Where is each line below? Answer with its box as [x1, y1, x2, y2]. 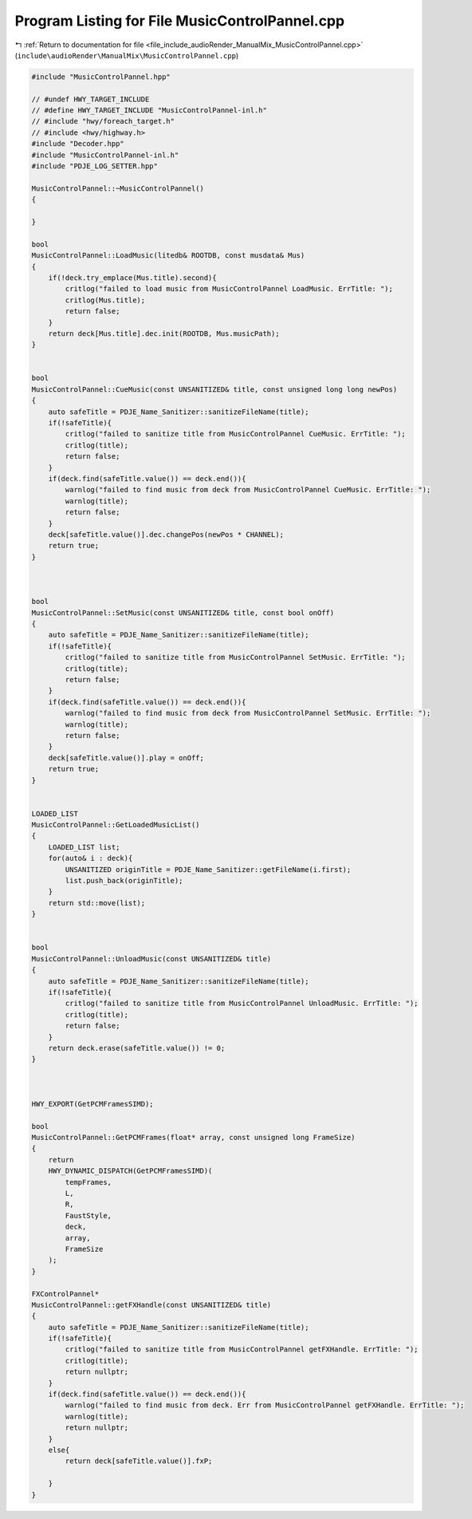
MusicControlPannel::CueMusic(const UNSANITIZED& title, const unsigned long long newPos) [31, 385, 398, 394]
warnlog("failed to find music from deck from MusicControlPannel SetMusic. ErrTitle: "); [65, 708, 431, 718]
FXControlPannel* [31, 1289, 100, 1298]
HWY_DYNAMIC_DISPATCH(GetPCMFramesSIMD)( [48, 1166, 213, 1176]
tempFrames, [65, 1178, 112, 1186]
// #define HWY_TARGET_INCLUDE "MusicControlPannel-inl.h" [31, 106, 267, 115]
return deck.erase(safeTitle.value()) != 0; [48, 1044, 226, 1052]
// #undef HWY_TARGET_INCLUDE [31, 94, 150, 104]
